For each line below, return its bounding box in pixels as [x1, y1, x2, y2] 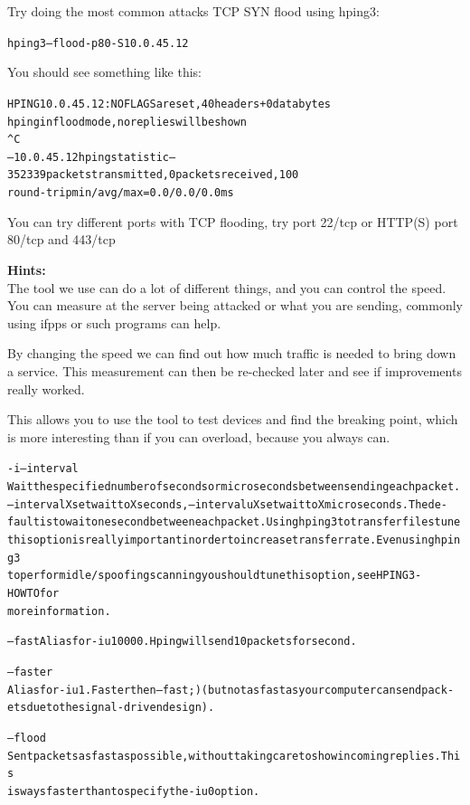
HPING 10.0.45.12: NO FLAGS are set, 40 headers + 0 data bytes [7, 97, 332, 110]
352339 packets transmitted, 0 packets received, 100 [7, 168, 299, 182]
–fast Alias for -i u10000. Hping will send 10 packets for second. [7, 635, 357, 649]
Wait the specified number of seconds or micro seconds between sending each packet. [7, 479, 461, 493]
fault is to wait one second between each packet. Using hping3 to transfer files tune [7, 516, 461, 529]
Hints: [7, 260, 46, 279]
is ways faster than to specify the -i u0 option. [7, 784, 260, 798]
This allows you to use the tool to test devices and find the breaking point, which [7, 410, 458, 429]
